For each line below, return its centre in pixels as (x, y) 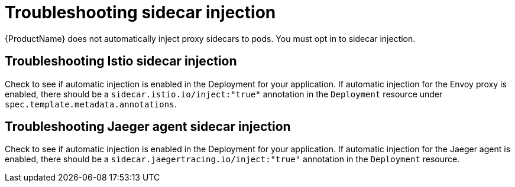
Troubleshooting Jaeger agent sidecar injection (148, 127)
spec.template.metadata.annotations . (91, 104)
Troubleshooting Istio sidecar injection (121, 61)
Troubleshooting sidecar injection (140, 12)
